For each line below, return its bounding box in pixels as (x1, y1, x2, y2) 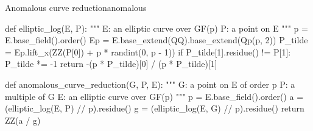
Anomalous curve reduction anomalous (5, 1, 147, 13)
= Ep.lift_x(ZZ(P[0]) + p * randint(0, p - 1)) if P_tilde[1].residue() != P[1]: (5, 45, 291, 58)
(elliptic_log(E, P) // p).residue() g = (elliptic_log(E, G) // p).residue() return (5, 102, 304, 115)
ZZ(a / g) (5, 113, 41, 126)
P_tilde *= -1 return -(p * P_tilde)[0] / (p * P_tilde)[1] (5, 57, 217, 70)
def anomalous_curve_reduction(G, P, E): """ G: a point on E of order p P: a (5, 77, 295, 90)
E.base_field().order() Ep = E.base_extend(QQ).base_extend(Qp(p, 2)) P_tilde (5, 34, 308, 46)
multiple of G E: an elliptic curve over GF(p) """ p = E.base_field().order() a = (5, 90, 304, 102)
